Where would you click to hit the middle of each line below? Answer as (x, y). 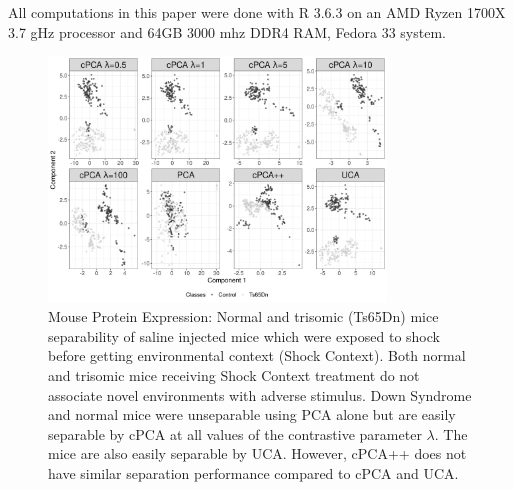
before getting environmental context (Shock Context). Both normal (257, 355)
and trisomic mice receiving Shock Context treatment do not (234, 375)
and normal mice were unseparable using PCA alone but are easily (252, 414)
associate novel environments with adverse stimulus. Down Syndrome (260, 394)
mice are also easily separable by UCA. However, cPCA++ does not (257, 453)
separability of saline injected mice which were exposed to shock (244, 335)
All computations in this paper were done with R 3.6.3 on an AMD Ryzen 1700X (257, 12)
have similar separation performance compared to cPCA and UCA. (253, 472)
